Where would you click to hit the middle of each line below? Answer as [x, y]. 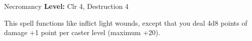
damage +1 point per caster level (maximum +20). [82, 32]
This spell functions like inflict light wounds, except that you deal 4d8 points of [126, 22]
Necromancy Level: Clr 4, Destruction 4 [66, 6]
